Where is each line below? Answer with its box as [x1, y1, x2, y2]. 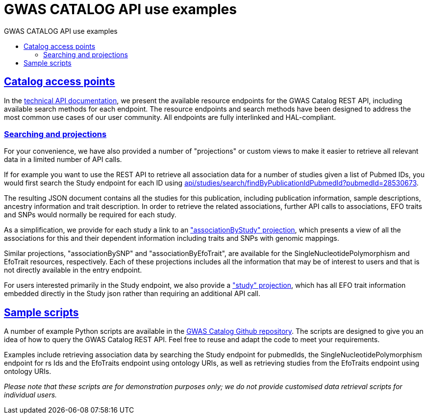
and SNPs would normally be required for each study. [4, 210, 176, 219]
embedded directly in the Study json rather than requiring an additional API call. [4, 289, 260, 298]
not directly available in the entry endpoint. [4, 266, 142, 275]
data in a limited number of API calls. [4, 155, 122, 164]
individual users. [4, 391, 57, 399]
